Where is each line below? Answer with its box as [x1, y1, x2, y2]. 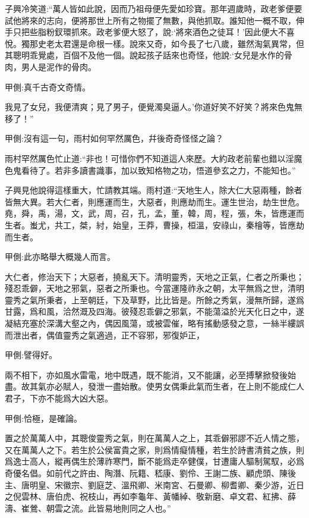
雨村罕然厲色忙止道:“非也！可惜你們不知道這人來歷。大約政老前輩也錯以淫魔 [5, 152, 302, 164]
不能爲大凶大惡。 [46, 392, 113, 404]
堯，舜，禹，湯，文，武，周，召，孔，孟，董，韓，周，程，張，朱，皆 [5, 207, 279, 219]
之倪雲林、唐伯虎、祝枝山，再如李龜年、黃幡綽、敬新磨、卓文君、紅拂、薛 [5, 490, 296, 503]
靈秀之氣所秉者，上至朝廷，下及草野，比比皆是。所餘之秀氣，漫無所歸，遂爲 [5, 293, 304, 306]
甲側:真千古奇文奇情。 [5, 80, 90, 93]
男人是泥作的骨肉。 [21, 60, 96, 73]
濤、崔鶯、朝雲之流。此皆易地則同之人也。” [5, 501, 171, 514]
